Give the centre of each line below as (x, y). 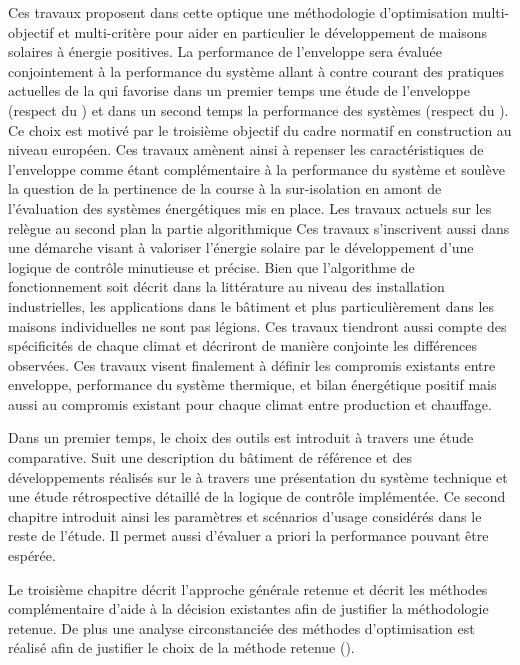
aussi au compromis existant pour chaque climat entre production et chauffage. (250, 403)
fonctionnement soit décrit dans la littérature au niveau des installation (226, 286)
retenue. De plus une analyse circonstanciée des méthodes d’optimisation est (241, 627)
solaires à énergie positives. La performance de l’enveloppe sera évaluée (225, 51)
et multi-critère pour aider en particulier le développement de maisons (273, 31)
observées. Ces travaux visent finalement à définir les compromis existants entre (252, 364)
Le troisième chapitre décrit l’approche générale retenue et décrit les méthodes (248, 588)
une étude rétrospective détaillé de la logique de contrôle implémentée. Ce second (257, 496)
